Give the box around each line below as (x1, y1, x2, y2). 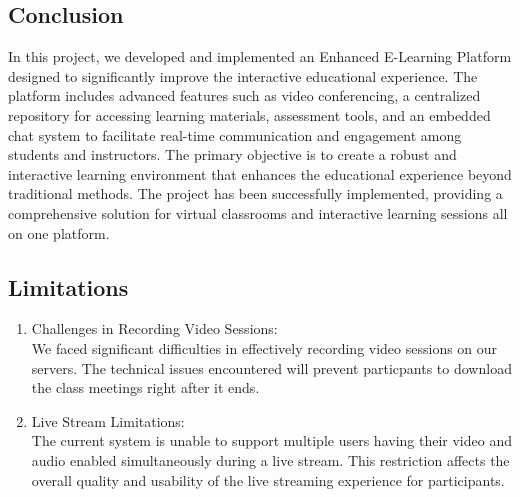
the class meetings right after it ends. (31, 377, 260, 398)
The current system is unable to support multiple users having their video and (31, 430, 512, 451)
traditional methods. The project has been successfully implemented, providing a (8, 183, 503, 204)
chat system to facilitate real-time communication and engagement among (8, 124, 462, 145)
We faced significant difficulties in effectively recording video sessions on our (31, 337, 498, 358)
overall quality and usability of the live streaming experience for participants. (31, 469, 505, 490)
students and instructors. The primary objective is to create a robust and (8, 144, 457, 165)
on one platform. (8, 222, 110, 243)
